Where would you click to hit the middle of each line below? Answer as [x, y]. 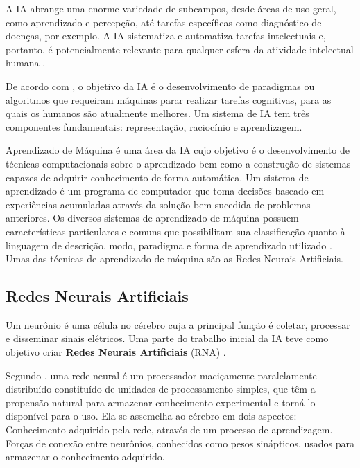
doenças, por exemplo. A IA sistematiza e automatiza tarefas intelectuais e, [166, 36]
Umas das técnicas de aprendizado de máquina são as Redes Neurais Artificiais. [174, 259]
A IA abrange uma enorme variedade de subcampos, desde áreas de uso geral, [171, 8]
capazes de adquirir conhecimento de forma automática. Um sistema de [157, 177]
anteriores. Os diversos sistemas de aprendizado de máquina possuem [152, 218]
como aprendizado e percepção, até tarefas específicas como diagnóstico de [164, 22]
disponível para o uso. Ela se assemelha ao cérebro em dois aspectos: [151, 416]
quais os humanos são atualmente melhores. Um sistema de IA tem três [157, 113]
